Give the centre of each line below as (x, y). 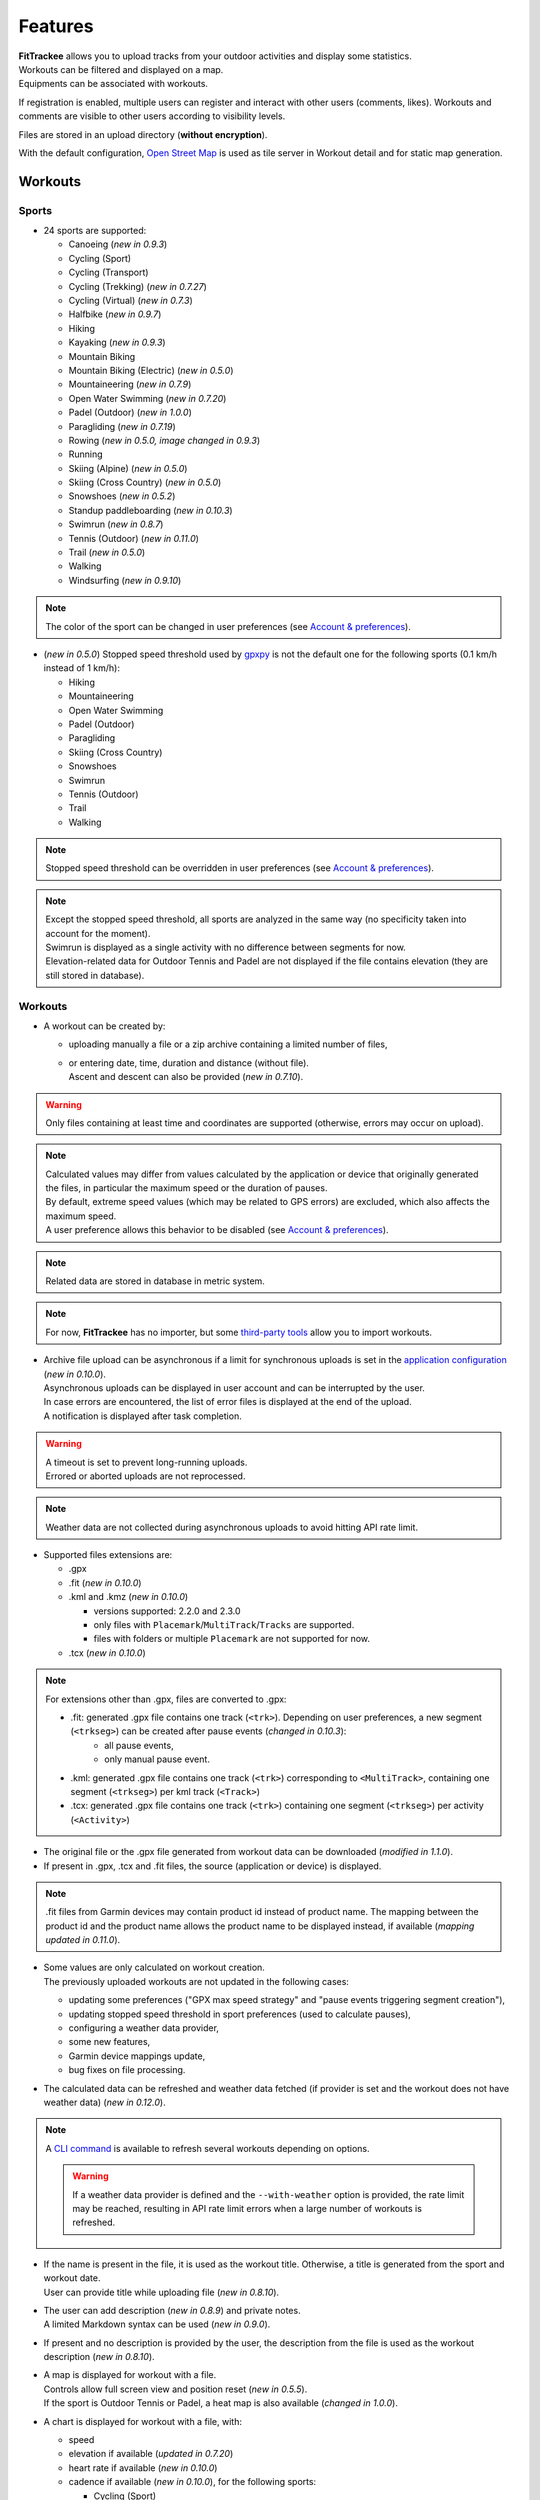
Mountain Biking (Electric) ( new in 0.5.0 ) (151, 370)
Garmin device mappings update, (137, 2056)
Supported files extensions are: (108, 1555)
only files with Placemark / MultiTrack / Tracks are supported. (224, 1625)
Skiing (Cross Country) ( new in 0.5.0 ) (145, 482)
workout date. (72, 2278)
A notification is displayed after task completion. (142, 1416)
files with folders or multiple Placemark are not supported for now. (231, 1639)
